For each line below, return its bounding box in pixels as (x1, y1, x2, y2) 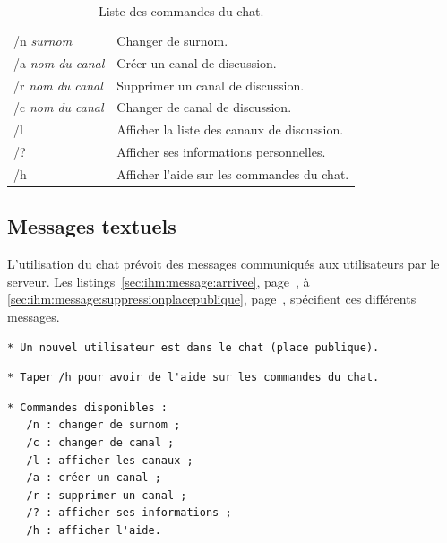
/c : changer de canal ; (26, 435, 175, 449)
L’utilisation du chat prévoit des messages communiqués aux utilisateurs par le (7, 254, 440, 273)
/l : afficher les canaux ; (26, 453, 193, 467)
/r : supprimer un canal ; (26, 488, 187, 502)
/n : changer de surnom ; (26, 418, 181, 432)
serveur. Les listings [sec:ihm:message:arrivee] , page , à (7, 271, 310, 290)
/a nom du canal (13, 53, 105, 72)
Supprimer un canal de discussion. (116, 75, 305, 94)
